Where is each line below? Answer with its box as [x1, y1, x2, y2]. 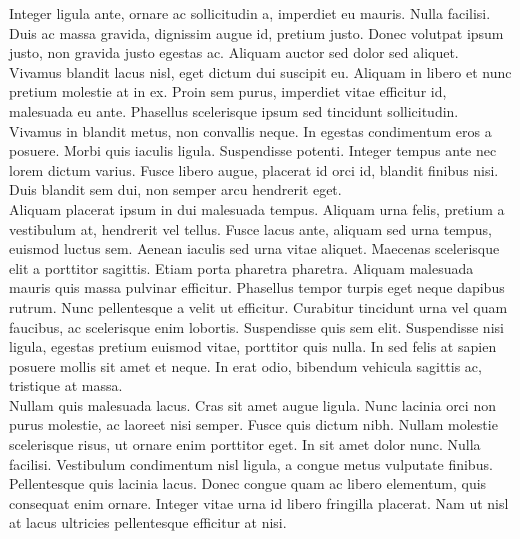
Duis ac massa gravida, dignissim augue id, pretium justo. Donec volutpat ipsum [9, 22, 504, 43]
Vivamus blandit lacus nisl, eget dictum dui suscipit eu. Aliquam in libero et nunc [9, 61, 512, 82]
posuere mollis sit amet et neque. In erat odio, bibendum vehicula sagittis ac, [9, 355, 482, 376]
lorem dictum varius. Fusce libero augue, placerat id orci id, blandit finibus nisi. [9, 159, 499, 180]
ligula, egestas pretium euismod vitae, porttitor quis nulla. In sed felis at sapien [9, 336, 497, 357]
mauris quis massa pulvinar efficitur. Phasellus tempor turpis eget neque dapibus [9, 277, 505, 298]
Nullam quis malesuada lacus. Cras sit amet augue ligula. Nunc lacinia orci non [9, 394, 496, 415]
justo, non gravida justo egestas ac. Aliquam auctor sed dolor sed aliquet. [9, 42, 459, 63]
